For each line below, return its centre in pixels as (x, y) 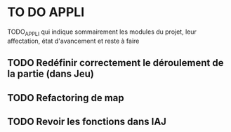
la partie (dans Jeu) (51, 74)
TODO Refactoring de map (66, 98)
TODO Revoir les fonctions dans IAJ (87, 121)
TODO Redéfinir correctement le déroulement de (115, 63)
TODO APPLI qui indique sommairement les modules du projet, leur (102, 32)
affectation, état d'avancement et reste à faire (73, 41)
